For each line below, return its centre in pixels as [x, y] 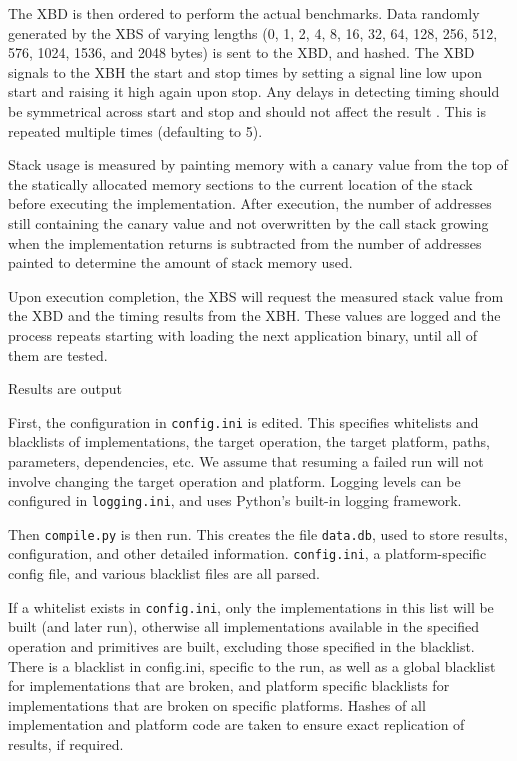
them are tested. [58, 354]
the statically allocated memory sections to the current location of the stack [240, 183]
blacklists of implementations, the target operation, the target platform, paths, [249, 441]
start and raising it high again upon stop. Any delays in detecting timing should [254, 91]
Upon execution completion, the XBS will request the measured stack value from [256, 295]
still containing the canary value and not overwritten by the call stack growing [248, 222]
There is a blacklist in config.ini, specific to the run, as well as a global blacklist [252, 665]
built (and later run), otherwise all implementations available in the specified [243, 626]
